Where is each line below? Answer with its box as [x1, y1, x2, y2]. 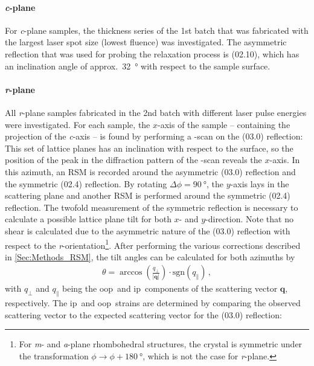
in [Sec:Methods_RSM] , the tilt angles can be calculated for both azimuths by [5, 250, 295, 263]
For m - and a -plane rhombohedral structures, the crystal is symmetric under [19, 338, 303, 350]
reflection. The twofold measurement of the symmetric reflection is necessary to [5, 201, 298, 213]
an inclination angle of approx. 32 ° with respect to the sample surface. [5, 59, 271, 72]
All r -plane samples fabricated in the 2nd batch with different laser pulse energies [5, 106, 307, 118]
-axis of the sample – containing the [158, 118, 290, 130]
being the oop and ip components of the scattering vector [62, 282, 278, 295]
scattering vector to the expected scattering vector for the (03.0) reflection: [5, 308, 282, 321]
